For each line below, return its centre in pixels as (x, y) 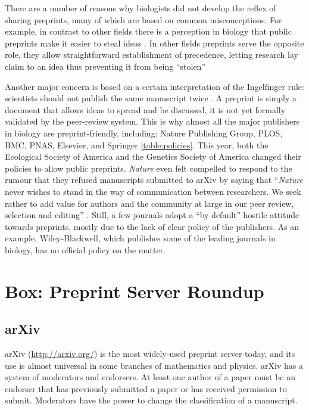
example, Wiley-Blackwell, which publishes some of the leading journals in (140, 238)
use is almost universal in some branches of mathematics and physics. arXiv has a (154, 365)
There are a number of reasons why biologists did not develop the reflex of (141, 8)
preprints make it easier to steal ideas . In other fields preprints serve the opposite (154, 43)
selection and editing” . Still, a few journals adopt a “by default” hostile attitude (152, 215)
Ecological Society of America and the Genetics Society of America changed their (153, 156)
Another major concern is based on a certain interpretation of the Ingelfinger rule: (154, 86)
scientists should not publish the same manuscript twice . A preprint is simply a (151, 98)
